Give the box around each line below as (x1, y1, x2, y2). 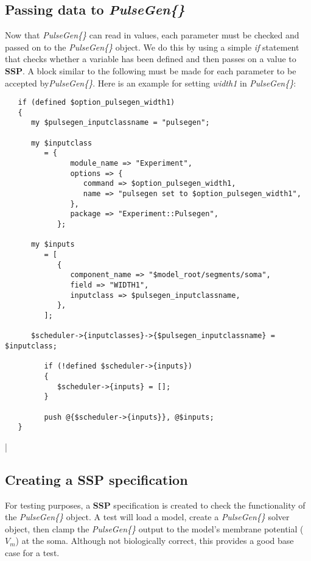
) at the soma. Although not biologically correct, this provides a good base (15, 534, 294, 547)
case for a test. (5, 546, 60, 559)
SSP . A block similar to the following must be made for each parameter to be (5, 64, 296, 77)
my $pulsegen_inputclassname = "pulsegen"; (30, 118, 210, 127)
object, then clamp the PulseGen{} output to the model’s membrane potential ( (5, 522, 304, 535)
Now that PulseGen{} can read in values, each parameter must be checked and (5, 29, 299, 41)
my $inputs (30, 240, 75, 249)
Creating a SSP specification (5, 470, 188, 489)
